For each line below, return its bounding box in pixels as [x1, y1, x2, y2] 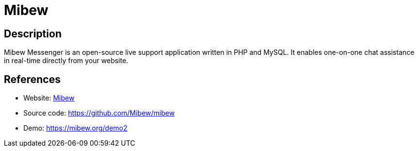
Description [4, 27, 62, 40]
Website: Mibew [23, 94, 75, 102]
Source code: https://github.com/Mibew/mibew [23, 109, 175, 117]
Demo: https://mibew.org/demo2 [23, 124, 128, 133]
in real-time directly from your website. [4, 56, 128, 65]
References [4, 73, 61, 85]
